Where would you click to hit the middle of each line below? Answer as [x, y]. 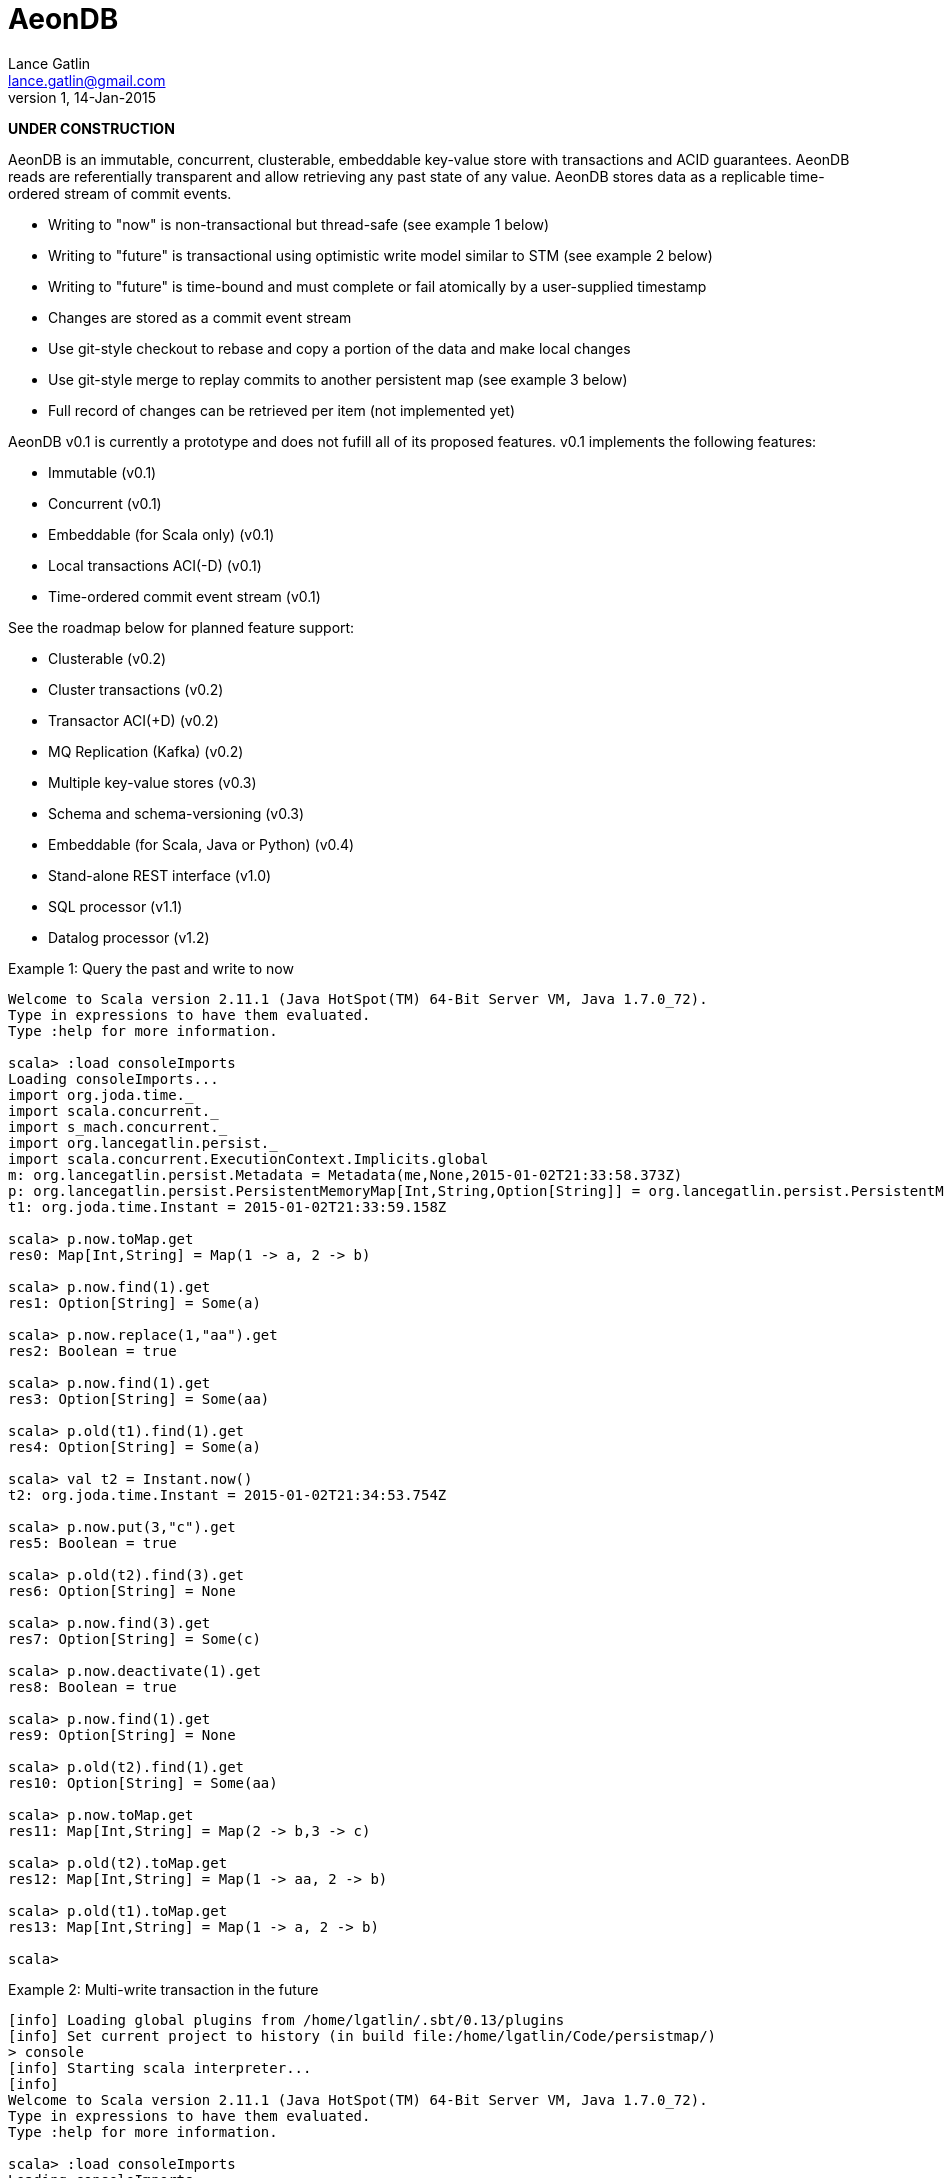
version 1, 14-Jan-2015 [82, 97]
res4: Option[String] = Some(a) [134, 1446]
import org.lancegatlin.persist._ [143, 1142]
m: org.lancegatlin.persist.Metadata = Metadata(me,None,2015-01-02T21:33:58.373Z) [345, 1174]
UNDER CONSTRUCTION [91, 128]
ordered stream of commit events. [120, 193]
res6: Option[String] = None [122, 1590]
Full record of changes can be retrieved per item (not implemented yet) [282, 410]
